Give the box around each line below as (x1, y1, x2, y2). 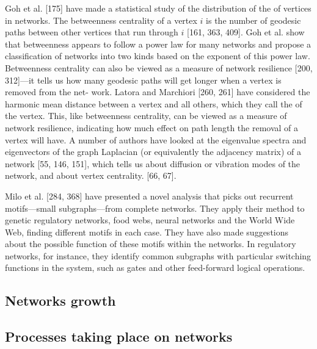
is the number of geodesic (206, 13, 301, 26)
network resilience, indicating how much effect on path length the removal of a (5, 121, 299, 134)
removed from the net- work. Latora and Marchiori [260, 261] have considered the (5, 85, 310, 98)
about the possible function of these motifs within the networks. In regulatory (5, 237, 296, 250)
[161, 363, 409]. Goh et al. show (186, 26, 305, 38)
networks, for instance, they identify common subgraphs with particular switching (5, 249, 312, 262)
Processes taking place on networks (5, 327, 233, 346)
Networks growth (5, 291, 116, 310)
